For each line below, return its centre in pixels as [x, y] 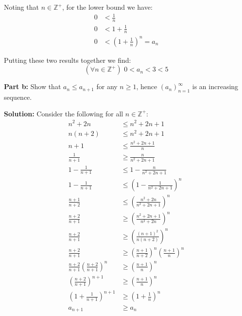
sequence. [18, 97]
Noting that [21, 7]
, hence [147, 86]
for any [107, 86]
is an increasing [215, 86]
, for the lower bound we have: [107, 7]
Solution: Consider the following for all [64, 113]
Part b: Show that [33, 86]
